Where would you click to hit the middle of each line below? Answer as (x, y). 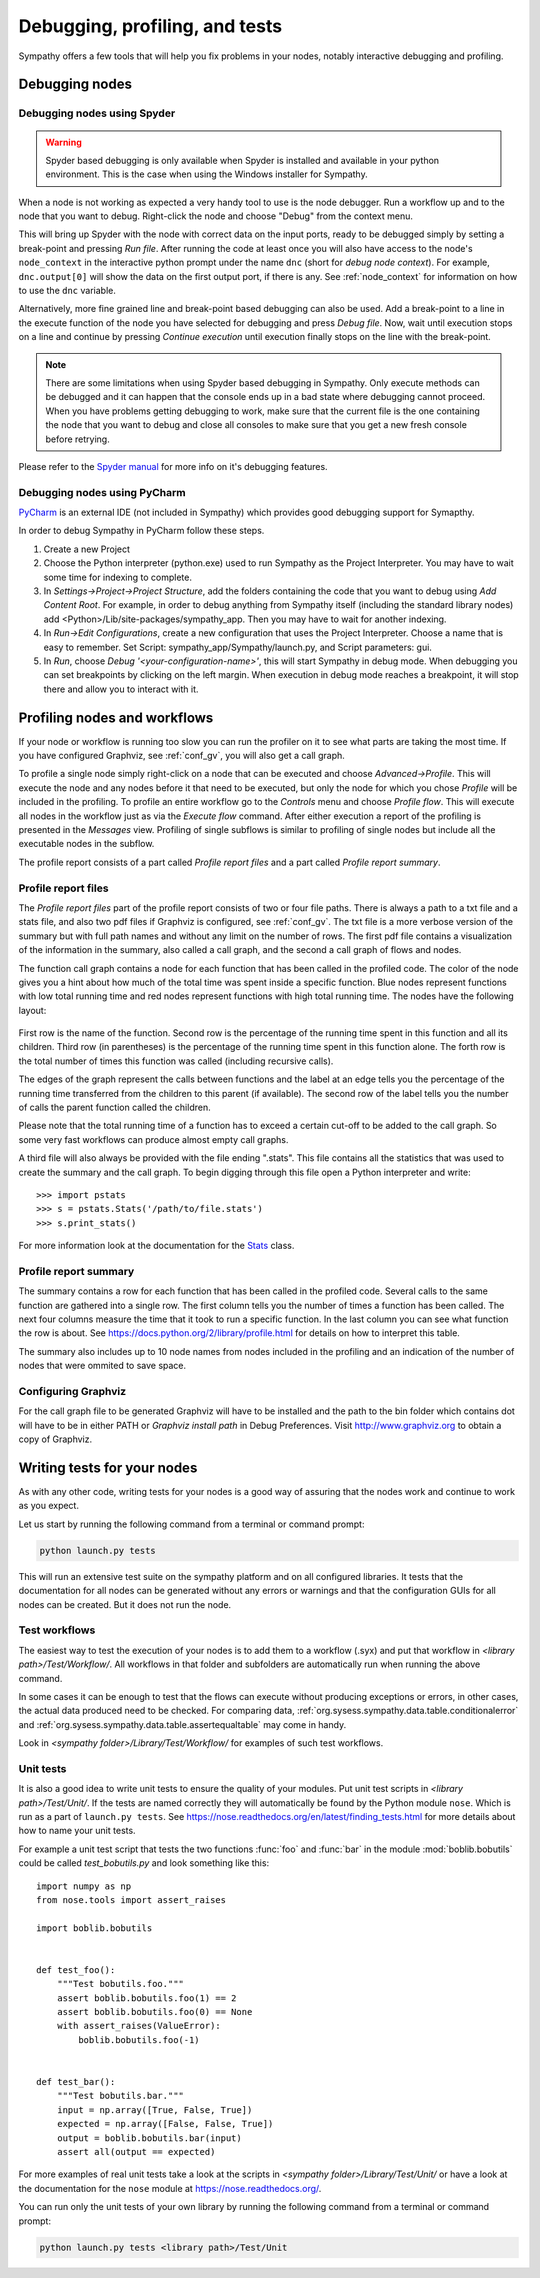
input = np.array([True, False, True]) (154, 2109)
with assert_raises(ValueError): (139, 2026)
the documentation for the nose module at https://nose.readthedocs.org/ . (170, 2188)
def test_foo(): (76, 1969)
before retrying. (77, 439)
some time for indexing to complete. (117, 577)
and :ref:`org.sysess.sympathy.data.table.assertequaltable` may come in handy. (182, 1724)
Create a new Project (86, 549)
